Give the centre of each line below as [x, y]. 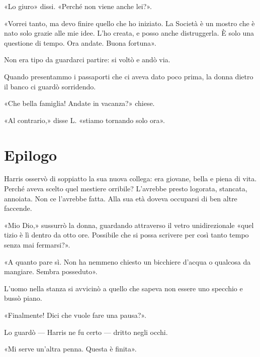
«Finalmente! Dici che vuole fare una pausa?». [75, 315]
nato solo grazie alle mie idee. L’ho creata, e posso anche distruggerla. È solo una [129, 33]
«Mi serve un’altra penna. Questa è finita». [70, 349]
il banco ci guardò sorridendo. [50, 86]
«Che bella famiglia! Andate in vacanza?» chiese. [79, 103]
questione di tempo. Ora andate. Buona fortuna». [80, 42]
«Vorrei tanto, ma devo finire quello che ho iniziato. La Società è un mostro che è [129, 23]
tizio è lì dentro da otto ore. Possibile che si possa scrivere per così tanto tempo [126, 235]
